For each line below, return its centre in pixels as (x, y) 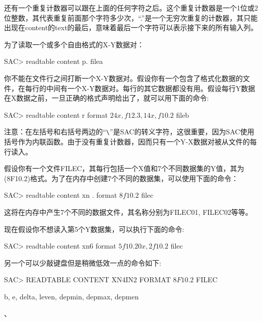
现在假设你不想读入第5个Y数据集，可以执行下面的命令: (94, 229)
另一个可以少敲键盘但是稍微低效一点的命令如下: (83, 262)
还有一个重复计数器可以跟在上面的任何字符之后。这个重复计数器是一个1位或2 (131, 8)
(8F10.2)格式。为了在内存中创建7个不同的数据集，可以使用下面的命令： (121, 178)
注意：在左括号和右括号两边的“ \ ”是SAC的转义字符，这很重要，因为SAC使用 (129, 132)
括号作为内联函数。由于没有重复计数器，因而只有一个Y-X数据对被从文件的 (127, 141)
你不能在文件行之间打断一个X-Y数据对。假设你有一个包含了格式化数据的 (123, 78)
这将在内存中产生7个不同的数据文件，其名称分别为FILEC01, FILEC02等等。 (128, 212)
